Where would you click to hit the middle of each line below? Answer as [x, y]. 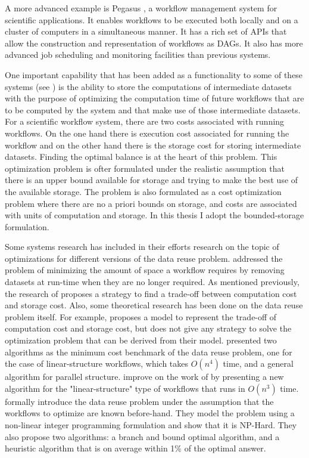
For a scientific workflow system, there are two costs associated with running [145, 121]
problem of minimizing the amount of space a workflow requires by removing [145, 270]
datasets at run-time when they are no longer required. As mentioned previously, [152, 282]
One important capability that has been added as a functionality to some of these [154, 74]
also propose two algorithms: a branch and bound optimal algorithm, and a [142, 436]
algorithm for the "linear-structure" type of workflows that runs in [125, 388]
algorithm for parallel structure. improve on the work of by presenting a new [144, 377]
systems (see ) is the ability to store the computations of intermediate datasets [148, 86]
